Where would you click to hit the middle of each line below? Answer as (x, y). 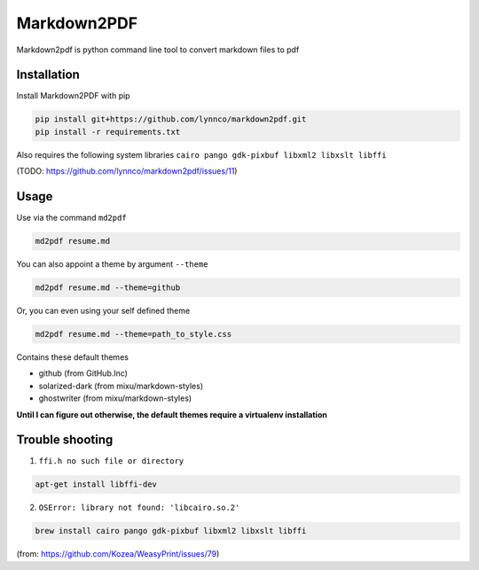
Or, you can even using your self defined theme (103, 311)
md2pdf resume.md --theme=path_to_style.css (133, 334)
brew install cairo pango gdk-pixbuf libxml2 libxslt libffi (171, 531)
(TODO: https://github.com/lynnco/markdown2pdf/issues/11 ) (127, 171)
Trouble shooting (65, 440)
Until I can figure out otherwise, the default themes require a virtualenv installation (172, 414)
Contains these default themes (72, 357)
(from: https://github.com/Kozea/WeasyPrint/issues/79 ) (118, 554)
